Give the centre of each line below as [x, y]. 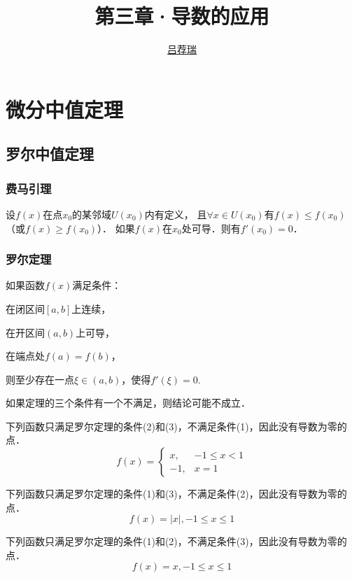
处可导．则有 [211, 228]
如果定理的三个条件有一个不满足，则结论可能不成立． [128, 403]
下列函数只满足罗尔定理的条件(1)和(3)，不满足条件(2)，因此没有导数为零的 [176, 494]
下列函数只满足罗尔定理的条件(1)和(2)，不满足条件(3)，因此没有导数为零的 [176, 541]
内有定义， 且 [176, 214]
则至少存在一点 [40, 379]
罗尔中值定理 [50, 154]
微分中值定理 [65, 109]
